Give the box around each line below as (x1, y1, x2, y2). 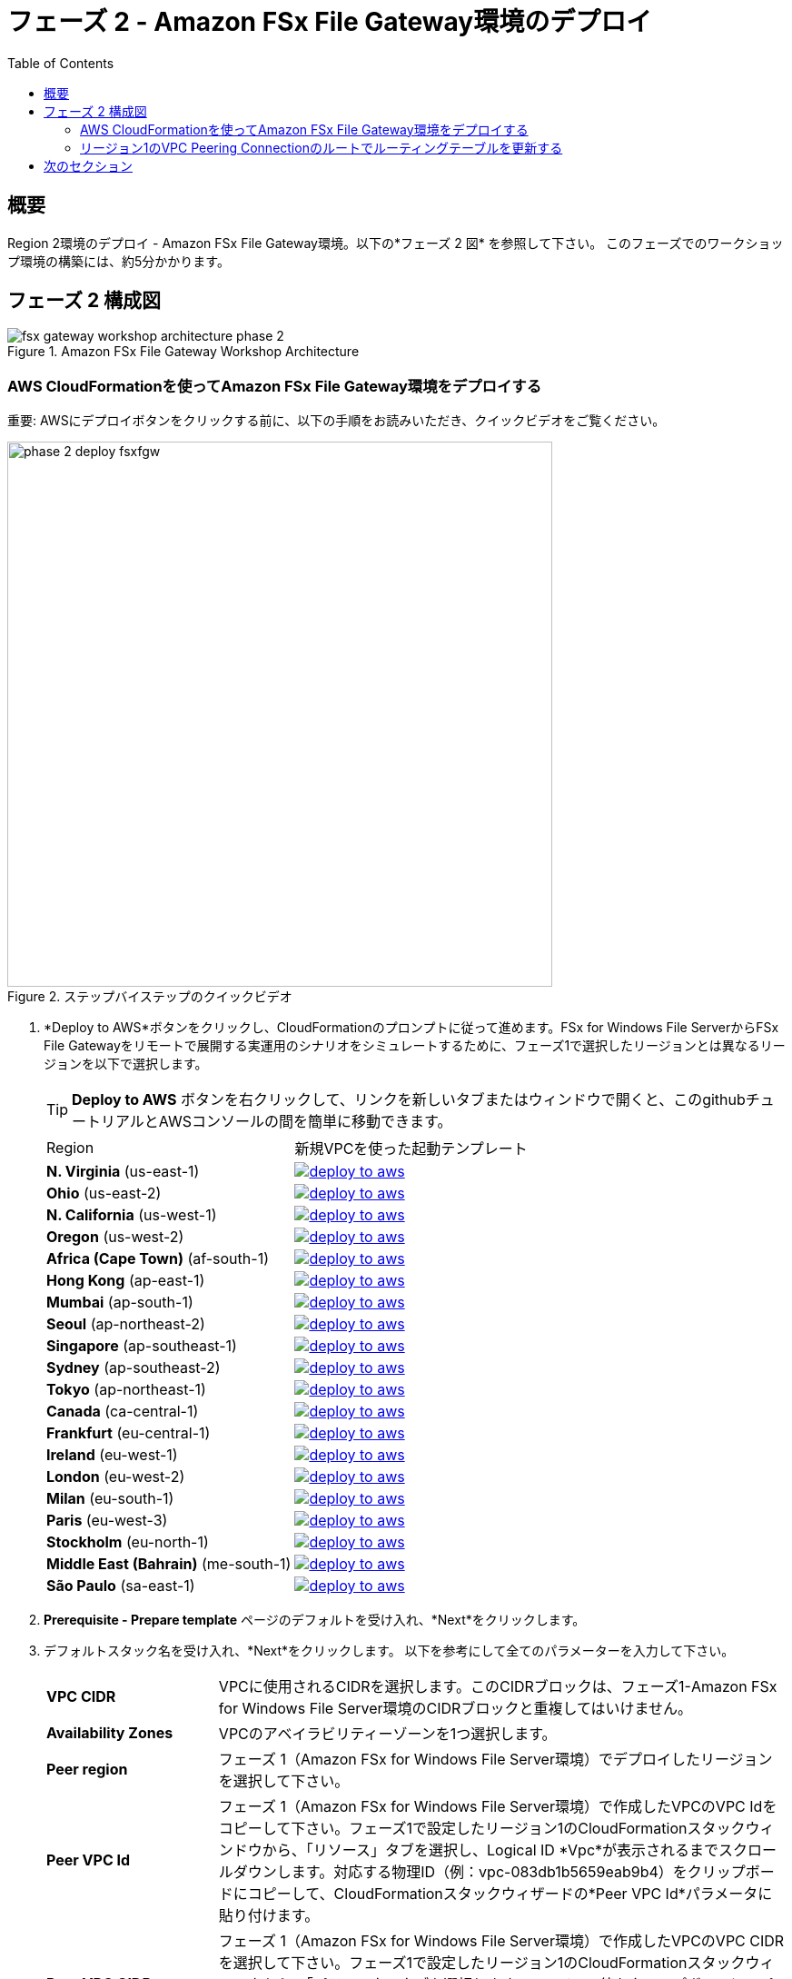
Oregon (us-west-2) (46, 1228, 184, 1247)
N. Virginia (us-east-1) (46, 1162, 200, 1181)
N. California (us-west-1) (46, 1206, 217, 1225)
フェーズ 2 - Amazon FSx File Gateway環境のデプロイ (7, 6, 652, 37)
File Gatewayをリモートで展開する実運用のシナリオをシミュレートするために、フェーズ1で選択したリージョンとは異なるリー (44, 1038, 786, 1054)
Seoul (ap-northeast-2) (46, 1315, 205, 1334)
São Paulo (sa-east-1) (46, 1576, 195, 1596)
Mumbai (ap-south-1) (46, 1293, 193, 1312)
